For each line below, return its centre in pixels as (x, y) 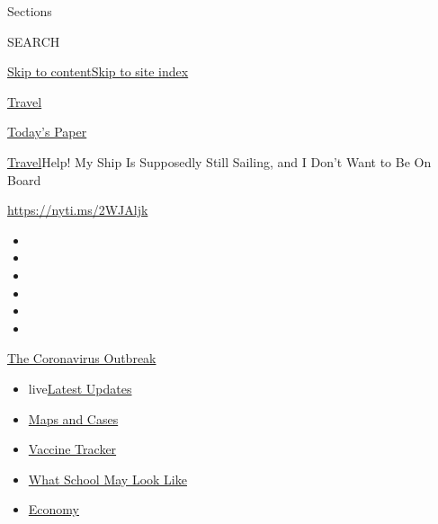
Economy (54, 509)
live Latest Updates (80, 388)
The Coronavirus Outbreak (82, 358)
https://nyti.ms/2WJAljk (78, 210)
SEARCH (34, 41)
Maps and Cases (73, 418)
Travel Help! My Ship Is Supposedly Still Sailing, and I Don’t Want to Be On (219, 161)
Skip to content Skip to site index (98, 71)
